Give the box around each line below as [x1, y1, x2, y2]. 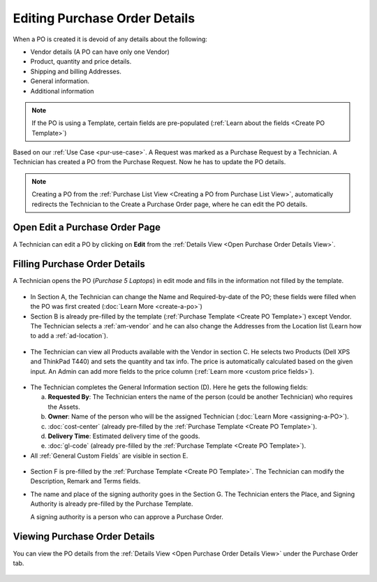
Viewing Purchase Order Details [13, 531, 155, 543]
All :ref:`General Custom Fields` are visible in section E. [30, 451, 188, 460]
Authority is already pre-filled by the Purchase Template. [30, 500, 193, 508]
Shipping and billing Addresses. [30, 67, 121, 75]
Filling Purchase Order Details [13, 259, 146, 270]
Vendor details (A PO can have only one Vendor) [30, 48, 170, 56]
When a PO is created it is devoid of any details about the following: [13, 35, 207, 43]
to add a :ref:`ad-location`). [30, 332, 108, 340]
